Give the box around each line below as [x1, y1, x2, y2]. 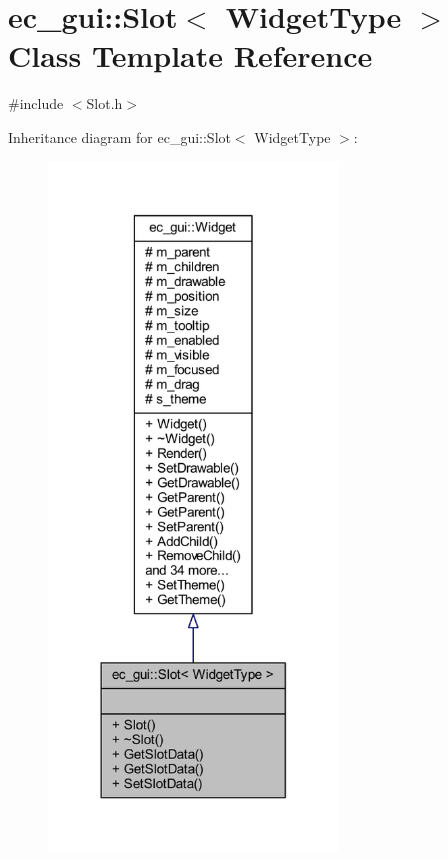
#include [8, 93, 64, 114]
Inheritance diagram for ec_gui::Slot [8, 126, 231, 147]
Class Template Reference [8, 35, 373, 76]
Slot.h [86, 93, 123, 114]
